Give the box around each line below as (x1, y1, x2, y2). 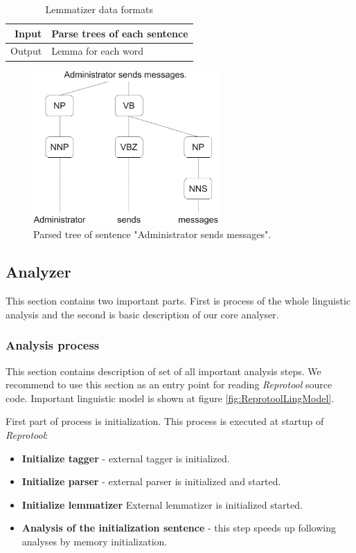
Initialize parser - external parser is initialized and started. (21, 474, 281, 489)
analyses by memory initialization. (21, 534, 168, 548)
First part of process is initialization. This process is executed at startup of (6, 414, 324, 428)
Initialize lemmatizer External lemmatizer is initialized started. (21, 497, 303, 511)
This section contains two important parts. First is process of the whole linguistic (6, 293, 351, 308)
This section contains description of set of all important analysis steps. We (6, 363, 321, 378)
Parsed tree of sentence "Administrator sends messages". (33, 227, 272, 242)
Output (10, 44, 42, 58)
